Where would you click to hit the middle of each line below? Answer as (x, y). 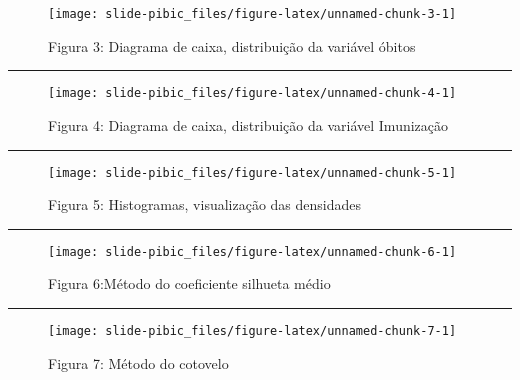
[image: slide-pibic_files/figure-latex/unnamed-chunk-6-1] (252, 251)
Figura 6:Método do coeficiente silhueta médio (189, 283)
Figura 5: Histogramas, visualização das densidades (205, 204)
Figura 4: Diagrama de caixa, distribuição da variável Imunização (248, 124)
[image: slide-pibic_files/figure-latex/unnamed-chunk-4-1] (252, 93)
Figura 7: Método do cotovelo (138, 362)
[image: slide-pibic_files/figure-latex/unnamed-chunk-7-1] (252, 331)
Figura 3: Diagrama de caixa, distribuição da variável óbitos (232, 45)
